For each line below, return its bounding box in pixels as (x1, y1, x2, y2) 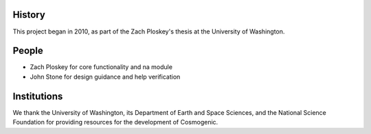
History (12, 9, 46, 21)
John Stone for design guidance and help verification (30, 72, 181, 81)
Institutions (12, 90, 63, 102)
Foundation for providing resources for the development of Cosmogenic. (12, 118, 218, 126)
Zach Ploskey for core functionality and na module (30, 63, 173, 71)
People (12, 45, 44, 57)
